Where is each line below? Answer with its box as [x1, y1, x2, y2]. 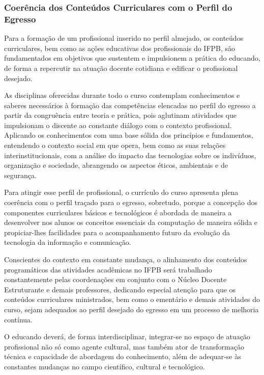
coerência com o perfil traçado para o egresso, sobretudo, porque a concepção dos [4, 197, 257, 208]
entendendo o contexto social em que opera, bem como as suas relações [4, 140, 226, 151]
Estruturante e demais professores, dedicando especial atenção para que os [4, 284, 236, 294]
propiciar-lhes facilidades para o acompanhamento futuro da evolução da [4, 227, 230, 237]
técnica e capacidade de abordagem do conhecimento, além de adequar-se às [4, 351, 241, 362]
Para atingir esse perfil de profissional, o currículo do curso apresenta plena [4, 187, 239, 197]
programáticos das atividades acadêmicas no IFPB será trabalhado [4, 264, 212, 274]
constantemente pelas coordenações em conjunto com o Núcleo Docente [4, 274, 227, 285]
